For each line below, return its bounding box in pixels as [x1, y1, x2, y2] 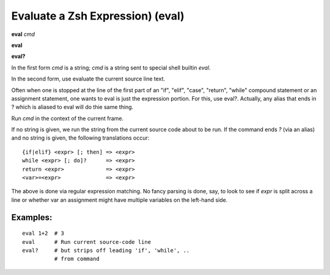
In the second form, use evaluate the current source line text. [11, 75, 165, 82]
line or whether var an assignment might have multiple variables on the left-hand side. [11, 196, 228, 204]
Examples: [11, 212, 53, 223]
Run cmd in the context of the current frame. [11, 115, 124, 122]
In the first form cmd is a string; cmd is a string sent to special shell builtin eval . [11, 64, 211, 71]
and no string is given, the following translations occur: [11, 134, 150, 141]
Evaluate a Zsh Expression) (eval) [11, 9, 185, 23]
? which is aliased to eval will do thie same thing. [11, 104, 134, 111]
